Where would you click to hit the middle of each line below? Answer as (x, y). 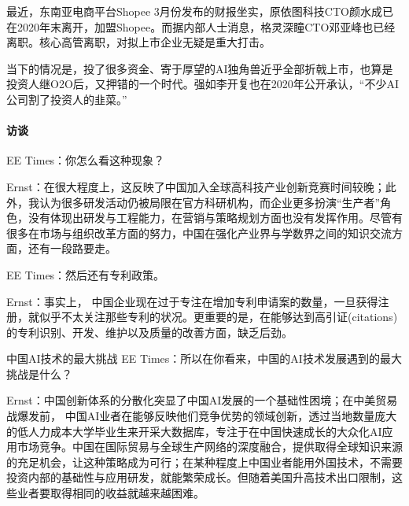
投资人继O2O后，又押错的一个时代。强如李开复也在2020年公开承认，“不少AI (203, 84)
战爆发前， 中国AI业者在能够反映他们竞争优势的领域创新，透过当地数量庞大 (202, 416)
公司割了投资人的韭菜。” (67, 99)
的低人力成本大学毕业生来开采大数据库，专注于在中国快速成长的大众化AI (194, 431)
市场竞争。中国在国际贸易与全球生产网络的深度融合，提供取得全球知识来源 (210, 447)
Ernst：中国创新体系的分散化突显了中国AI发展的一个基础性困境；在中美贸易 (202, 400)
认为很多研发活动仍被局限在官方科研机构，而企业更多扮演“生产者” (210, 202)
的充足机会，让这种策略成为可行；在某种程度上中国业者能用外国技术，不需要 (204, 462)
